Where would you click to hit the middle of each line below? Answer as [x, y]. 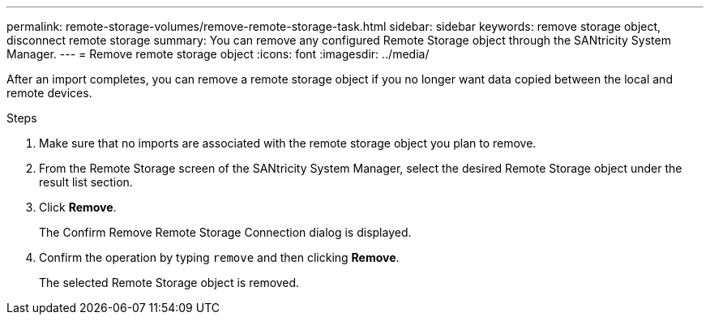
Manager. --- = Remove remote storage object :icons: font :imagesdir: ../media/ [218, 54]
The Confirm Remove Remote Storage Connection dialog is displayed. [225, 232]
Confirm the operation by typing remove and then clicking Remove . [219, 257]
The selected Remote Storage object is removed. [169, 282]
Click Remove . [78, 207]
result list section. [86, 182]
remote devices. [49, 93]
